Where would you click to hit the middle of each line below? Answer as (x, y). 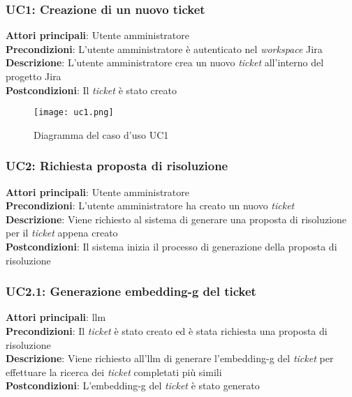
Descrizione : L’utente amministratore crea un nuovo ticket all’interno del (165, 62)
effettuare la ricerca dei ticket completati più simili (114, 372)
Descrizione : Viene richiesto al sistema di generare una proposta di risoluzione (176, 219)
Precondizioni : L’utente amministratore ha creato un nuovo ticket (150, 205)
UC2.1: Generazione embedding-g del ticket (131, 291)
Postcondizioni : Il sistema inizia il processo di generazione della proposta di (171, 247)
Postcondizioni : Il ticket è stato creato (91, 90)
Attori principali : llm (56, 317)
